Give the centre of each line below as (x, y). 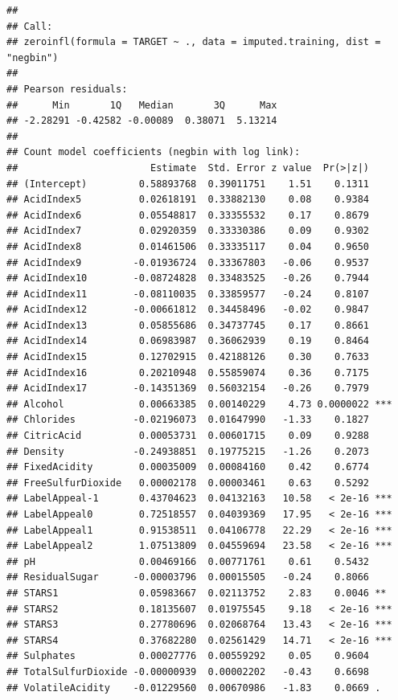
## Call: (30, 26)
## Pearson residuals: (67, 89)
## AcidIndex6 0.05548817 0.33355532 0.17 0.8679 (188, 215)
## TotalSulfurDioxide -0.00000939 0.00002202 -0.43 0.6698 (188, 671)
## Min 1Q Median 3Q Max (142, 105)
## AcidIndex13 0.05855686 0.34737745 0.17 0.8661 (188, 325)
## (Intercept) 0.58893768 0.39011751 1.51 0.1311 (188, 184)
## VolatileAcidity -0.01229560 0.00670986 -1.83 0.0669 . (194, 688)
